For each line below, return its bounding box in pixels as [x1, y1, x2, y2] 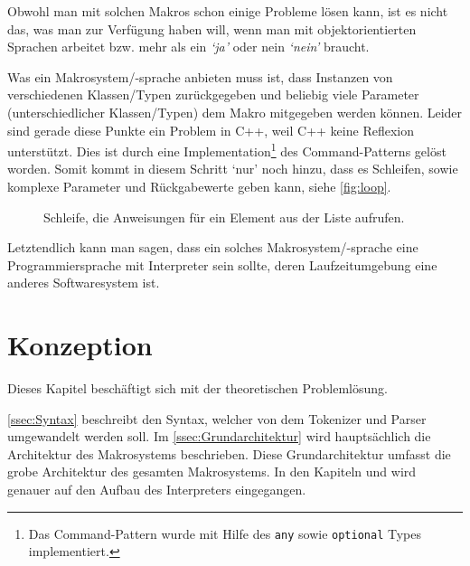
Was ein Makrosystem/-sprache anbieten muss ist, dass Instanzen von [7, 67, 393, 86]
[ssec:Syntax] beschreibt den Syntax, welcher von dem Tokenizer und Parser [7, 409, 427, 428]
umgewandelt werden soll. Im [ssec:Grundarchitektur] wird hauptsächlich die [7, 427, 431, 446]
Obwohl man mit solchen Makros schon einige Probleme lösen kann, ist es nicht [7, 2, 448, 20]
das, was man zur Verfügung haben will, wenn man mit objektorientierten [7, 19, 417, 38]
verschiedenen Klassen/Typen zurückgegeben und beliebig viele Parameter [7, 85, 419, 104]
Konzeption [7, 326, 153, 363]
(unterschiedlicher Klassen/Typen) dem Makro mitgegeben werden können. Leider [7, 102, 463, 121]
